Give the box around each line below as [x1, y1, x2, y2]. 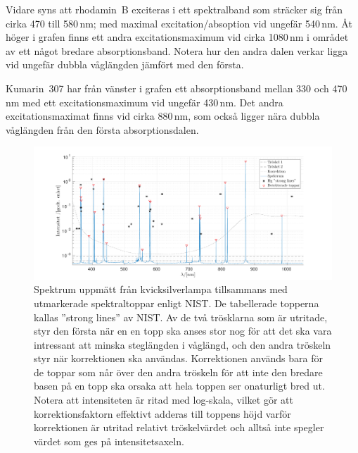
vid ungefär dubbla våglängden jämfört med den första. [6, 57, 244, 72]
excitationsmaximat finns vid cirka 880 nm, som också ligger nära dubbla [6, 108, 320, 123]
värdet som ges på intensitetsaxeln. [34, 433, 184, 448]
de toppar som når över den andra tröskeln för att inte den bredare [34, 364, 323, 379]
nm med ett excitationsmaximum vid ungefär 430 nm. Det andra [6, 94, 283, 109]
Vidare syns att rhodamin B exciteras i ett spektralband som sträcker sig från [6, 2, 343, 16]
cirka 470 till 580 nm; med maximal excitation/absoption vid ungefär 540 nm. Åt [6, 15, 352, 30]
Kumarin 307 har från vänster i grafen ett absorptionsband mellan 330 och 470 [6, 80, 347, 95]
